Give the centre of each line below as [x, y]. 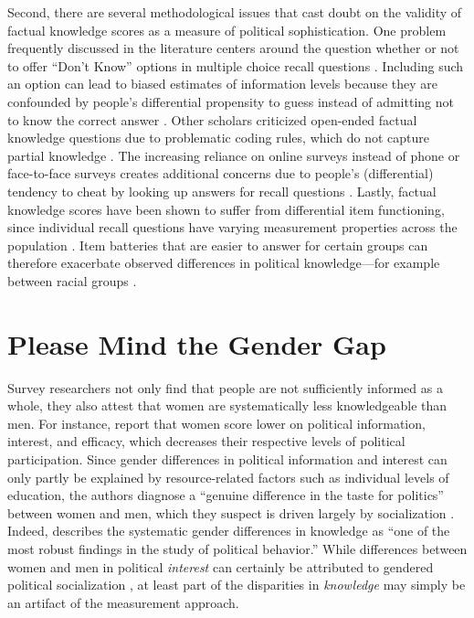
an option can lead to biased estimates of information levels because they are [222, 84]
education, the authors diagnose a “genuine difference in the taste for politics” [226, 495]
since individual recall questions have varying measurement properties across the [232, 227]
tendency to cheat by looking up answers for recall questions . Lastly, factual [222, 191]
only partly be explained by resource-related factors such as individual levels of [228, 477]
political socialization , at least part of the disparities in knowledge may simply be [237, 585]
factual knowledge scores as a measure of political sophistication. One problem [227, 30]
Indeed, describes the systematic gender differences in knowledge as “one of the [229, 531]
